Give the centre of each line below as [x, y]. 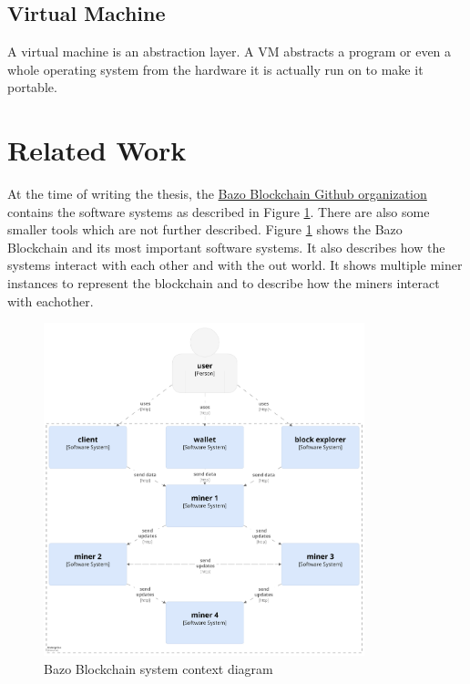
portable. [32, 87]
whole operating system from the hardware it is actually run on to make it [215, 69]
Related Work [97, 150]
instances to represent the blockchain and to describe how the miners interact [224, 283]
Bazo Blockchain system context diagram [158, 668]
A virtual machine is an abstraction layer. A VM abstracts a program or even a [230, 52]
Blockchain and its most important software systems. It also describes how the [226, 247]
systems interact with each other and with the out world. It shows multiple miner [235, 265]
